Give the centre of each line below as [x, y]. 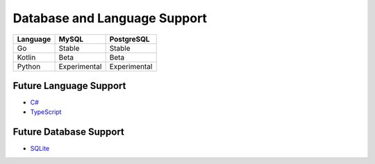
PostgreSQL [130, 39]
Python [29, 66]
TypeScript [46, 112]
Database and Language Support [110, 18]
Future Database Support [69, 132]
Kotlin [26, 57]
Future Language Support [69, 86]
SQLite [40, 149]
